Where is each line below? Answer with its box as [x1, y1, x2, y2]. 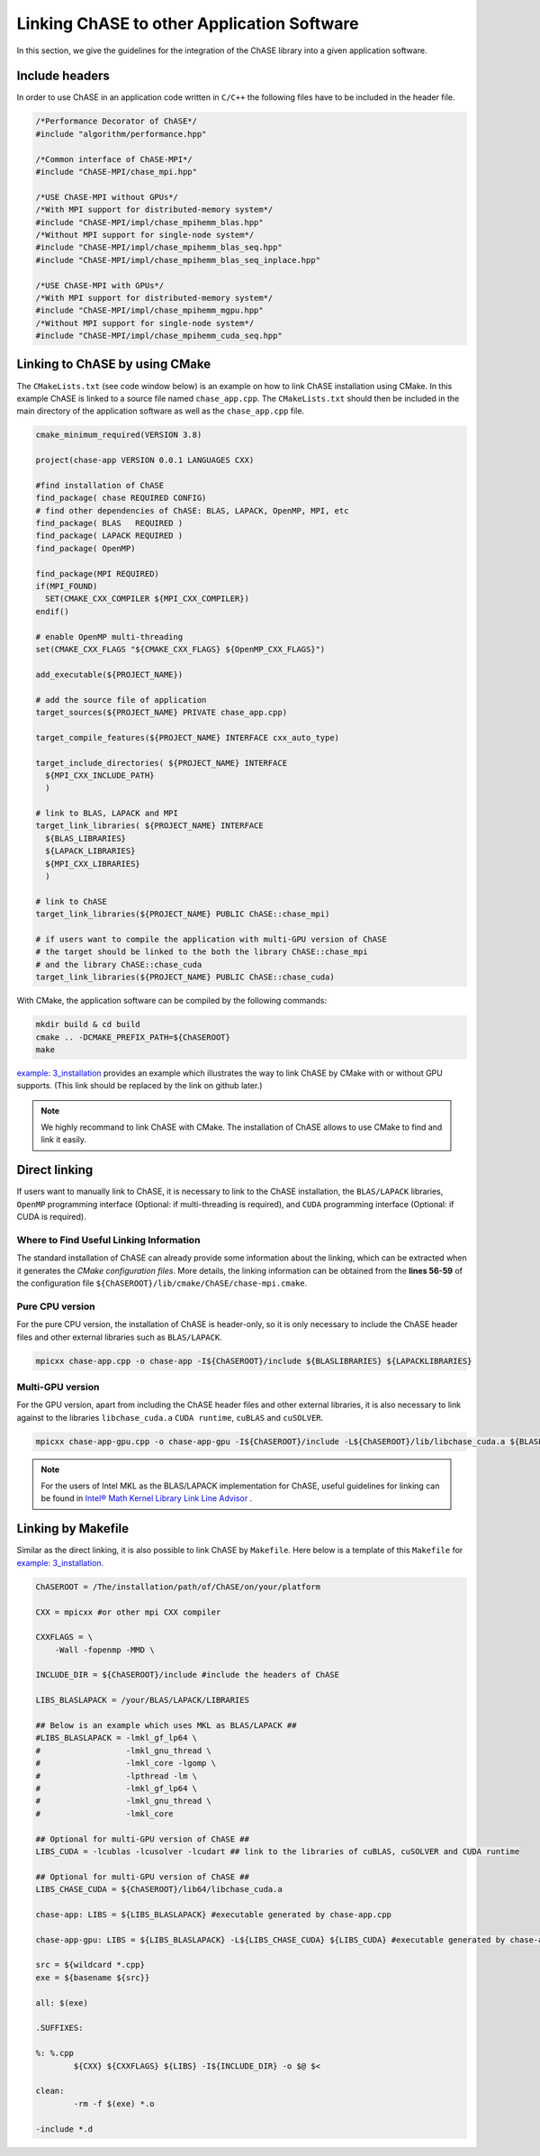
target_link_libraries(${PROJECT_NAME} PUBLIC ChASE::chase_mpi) [35, 909, 330, 919]
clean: [35, 2086, 65, 2097]
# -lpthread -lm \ [35, 1770, 198, 1781]
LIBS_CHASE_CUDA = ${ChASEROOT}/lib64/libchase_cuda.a [35, 1884, 283, 1895]
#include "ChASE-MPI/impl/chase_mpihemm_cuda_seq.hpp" [35, 331, 283, 341]
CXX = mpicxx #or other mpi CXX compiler [35, 1606, 221, 1617]
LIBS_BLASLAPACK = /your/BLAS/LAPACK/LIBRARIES [35, 1695, 249, 1706]
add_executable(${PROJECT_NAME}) [35, 669, 184, 679]
